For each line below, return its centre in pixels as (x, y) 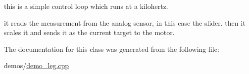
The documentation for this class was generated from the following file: (112, 49)
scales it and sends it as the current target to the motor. (89, 32)
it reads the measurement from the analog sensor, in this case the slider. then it (125, 22)
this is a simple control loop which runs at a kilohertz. (86, 6)
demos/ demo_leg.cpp (37, 65)
